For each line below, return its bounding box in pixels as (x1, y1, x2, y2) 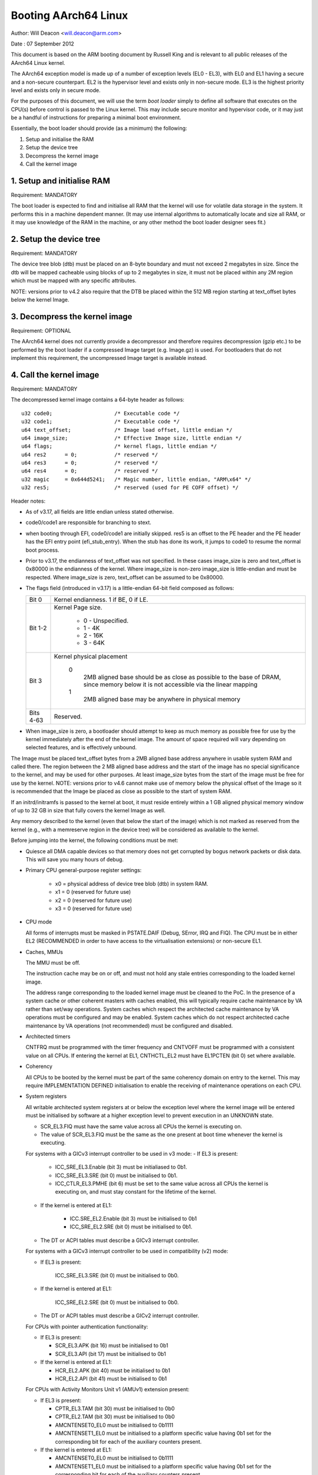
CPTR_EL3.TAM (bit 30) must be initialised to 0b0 (55, 1405, 175, 1412)
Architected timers (25, 1033, 71, 1040)
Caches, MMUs (25, 948, 63, 955)
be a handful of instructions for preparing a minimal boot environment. (11, 114, 182, 121)
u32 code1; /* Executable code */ (21, 418, 180, 425)
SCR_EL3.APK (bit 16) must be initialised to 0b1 (55, 1342, 168, 1349)
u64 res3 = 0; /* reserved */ (21, 460, 158, 466)
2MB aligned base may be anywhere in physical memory (83, 695, 241, 703)
